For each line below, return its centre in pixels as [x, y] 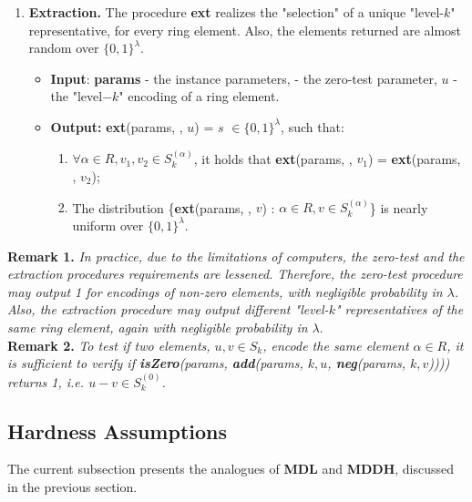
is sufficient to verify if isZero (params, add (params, [155, 363]
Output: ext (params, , [117, 126]
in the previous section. [72, 486]
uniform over [108, 225]
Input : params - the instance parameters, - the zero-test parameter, [244, 78]
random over [64, 48]
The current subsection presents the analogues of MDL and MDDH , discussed [231, 469]
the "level [77, 96]
